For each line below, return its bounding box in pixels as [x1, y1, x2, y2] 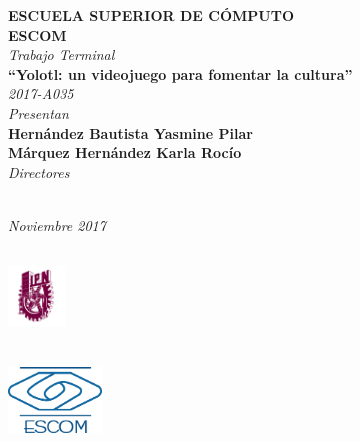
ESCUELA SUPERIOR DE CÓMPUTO [8, 5, 295, 25]
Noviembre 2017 [8, 214, 106, 235]
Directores [8, 161, 70, 182]
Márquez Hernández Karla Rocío [8, 142, 242, 163]
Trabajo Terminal [8, 44, 115, 65]
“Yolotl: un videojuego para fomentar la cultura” [8, 63, 353, 84]
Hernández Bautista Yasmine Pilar [8, 122, 253, 143]
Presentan [8, 102, 69, 123]
